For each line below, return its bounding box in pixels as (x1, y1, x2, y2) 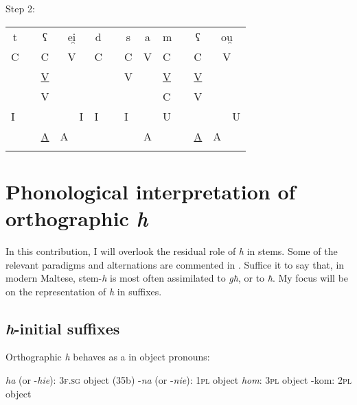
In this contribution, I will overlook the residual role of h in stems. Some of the (5, 243, 338, 258)
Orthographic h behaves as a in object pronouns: (5, 349, 210, 364)
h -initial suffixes (5, 317, 120, 339)
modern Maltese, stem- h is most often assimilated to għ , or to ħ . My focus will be (5, 271, 349, 285)
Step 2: (5, 1, 35, 15)
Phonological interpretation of (5, 177, 296, 205)
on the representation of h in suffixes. (5, 284, 162, 298)
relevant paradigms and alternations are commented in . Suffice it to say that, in (5, 257, 345, 271)
